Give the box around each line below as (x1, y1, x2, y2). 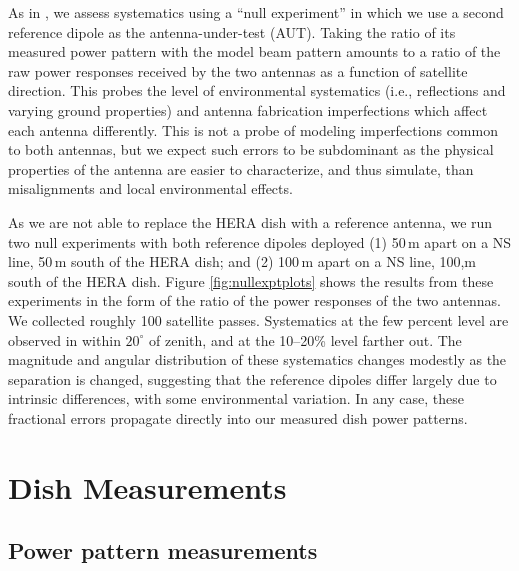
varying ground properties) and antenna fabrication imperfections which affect (8, 99, 488, 120)
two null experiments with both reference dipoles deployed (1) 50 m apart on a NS (8, 231, 512, 252)
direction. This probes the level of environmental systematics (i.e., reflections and (8, 80, 506, 101)
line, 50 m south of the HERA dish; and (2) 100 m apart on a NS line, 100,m (8, 251, 477, 272)
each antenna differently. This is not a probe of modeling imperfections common (8, 119, 498, 140)
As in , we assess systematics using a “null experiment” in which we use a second (8, 2, 504, 22)
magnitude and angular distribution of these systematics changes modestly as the (8, 349, 507, 370)
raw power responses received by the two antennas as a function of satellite (8, 60, 468, 81)
